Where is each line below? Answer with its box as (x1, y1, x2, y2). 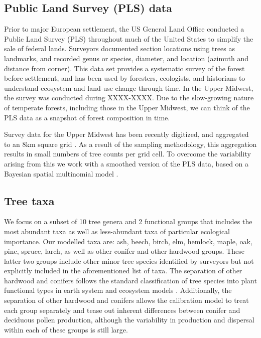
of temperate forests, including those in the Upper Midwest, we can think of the (4, 102, 250, 112)
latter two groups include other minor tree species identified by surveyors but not (4, 255, 254, 266)
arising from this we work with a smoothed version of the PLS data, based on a (4, 158, 249, 168)
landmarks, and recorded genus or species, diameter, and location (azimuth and (4, 53, 249, 63)
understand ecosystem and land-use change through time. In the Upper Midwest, (4, 82, 253, 93)
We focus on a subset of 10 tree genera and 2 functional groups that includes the (4, 216, 252, 227)
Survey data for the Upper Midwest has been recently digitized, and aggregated (4, 129, 249, 139)
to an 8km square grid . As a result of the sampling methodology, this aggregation (4, 138, 257, 149)
